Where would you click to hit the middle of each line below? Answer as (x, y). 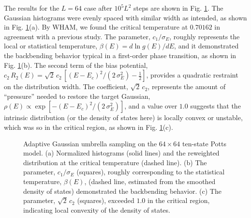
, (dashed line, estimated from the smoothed (150, 181)
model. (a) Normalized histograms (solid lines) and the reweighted (121, 153)
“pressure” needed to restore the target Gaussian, (77, 96)
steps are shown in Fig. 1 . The (178, 8)
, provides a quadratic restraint (192, 75)
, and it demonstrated (207, 46)
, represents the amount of (187, 86)
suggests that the (215, 106)
